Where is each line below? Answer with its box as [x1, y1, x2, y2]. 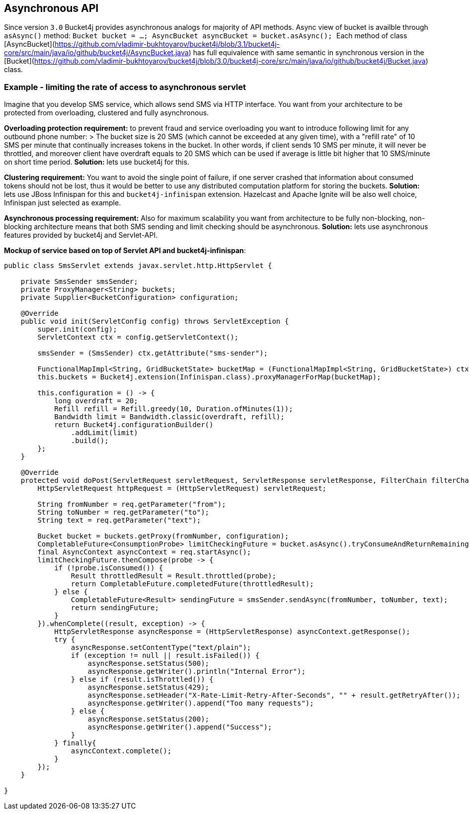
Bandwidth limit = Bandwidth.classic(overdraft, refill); [54, 413, 285, 421]
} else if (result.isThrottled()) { [71, 675, 214, 684]
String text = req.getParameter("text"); [37, 516, 201, 525]
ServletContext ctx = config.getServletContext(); [37, 333, 239, 342]
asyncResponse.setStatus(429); [87, 683, 210, 692]
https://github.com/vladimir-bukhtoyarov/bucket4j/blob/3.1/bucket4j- [55, 40, 280, 49]
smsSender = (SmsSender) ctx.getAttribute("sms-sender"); [37, 349, 268, 358]
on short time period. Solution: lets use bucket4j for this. [4, 158, 189, 167]
